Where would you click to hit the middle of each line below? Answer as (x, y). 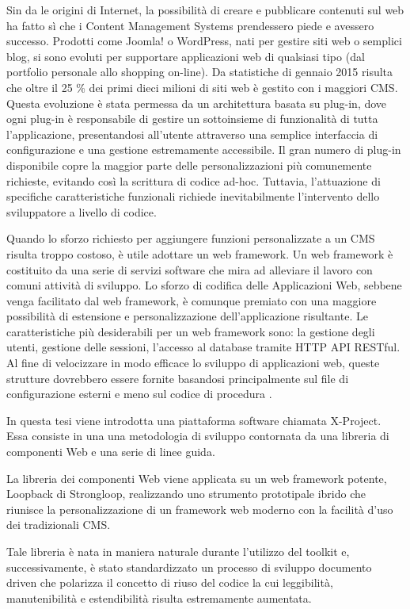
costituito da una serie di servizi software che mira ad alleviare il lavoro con (190, 269)
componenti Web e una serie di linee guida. (111, 452)
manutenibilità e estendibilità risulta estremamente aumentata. (159, 598)
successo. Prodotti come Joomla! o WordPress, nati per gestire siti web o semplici (204, 41)
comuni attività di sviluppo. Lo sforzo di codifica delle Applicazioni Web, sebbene (204, 285)
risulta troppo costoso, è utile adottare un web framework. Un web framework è (200, 253)
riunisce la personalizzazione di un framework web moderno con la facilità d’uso (200, 509)
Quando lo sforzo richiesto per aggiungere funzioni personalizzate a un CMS (191, 238)
